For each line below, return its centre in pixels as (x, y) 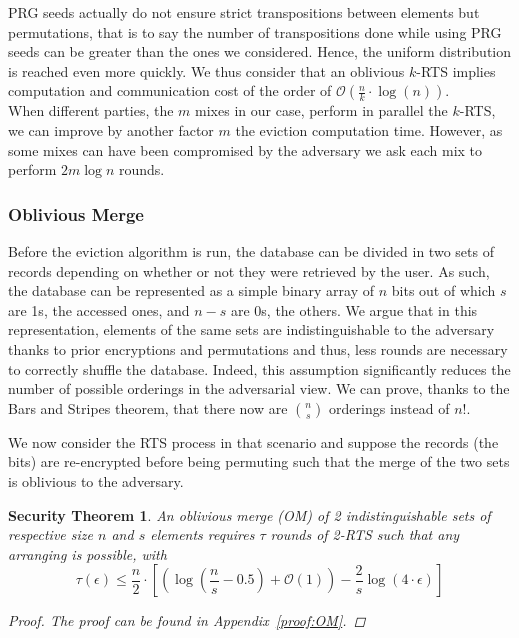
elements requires (202, 534)
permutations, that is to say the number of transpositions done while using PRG (255, 31)
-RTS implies (456, 70)
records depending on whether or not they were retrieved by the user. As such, (249, 270)
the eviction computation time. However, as (369, 129)
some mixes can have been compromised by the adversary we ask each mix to (245, 149)
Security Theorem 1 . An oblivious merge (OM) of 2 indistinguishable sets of (249, 514)
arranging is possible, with (87, 553)
